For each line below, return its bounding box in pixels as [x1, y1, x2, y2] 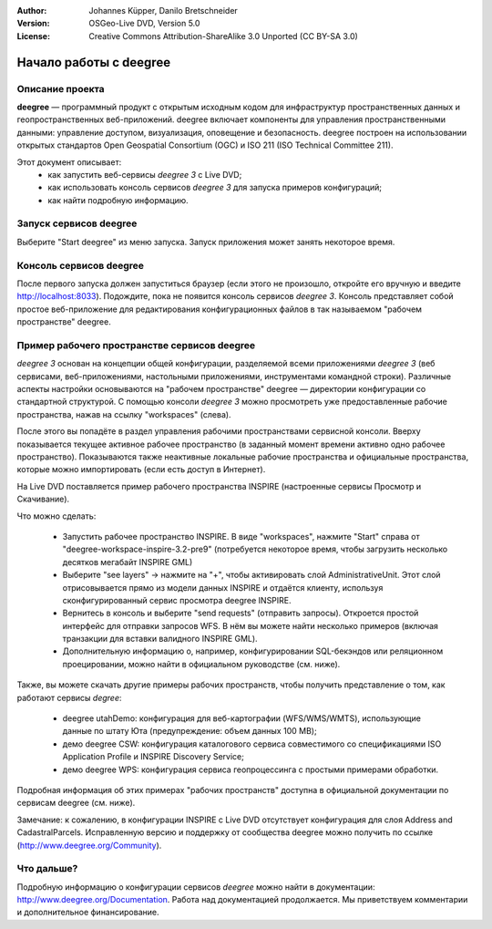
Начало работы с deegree [16, 55, 171, 70]
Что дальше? [16, 862, 78, 875]
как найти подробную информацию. [47, 194, 189, 205]
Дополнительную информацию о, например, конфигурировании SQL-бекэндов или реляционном [62, 645, 444, 656]
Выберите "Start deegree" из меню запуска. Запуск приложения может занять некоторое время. [16, 236, 395, 247]
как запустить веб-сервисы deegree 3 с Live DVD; [47, 169, 242, 180]
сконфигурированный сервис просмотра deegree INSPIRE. [62, 594, 292, 605]
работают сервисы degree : [16, 692, 122, 703]
